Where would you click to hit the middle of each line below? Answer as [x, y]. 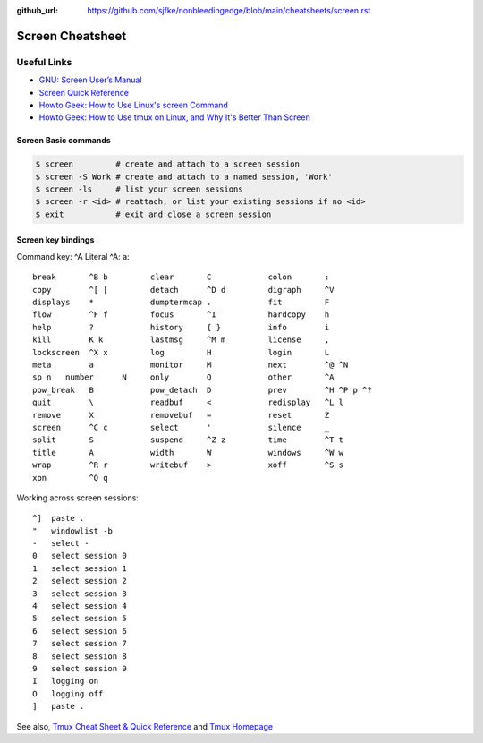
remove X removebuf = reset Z [181, 415]
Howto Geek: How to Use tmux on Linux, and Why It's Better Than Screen [174, 117]
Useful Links [44, 62]
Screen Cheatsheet [72, 36]
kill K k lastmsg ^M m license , [181, 340]
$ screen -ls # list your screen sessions [139, 189]
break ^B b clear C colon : [181, 277]
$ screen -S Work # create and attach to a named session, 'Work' [184, 176]
